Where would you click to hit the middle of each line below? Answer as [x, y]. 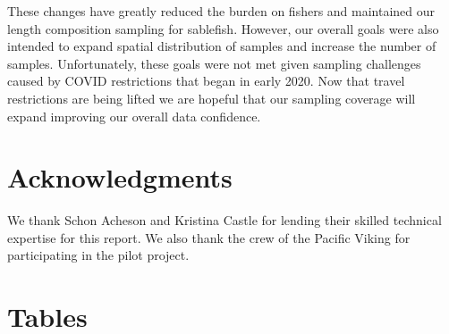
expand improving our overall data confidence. [134, 116]
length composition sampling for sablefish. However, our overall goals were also [223, 28]
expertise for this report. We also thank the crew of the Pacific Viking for [209, 237]
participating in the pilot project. [98, 255]
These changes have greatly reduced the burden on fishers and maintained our [221, 11]
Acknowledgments [120, 177]
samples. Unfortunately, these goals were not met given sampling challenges [214, 63]
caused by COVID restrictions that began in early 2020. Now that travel [206, 81]
